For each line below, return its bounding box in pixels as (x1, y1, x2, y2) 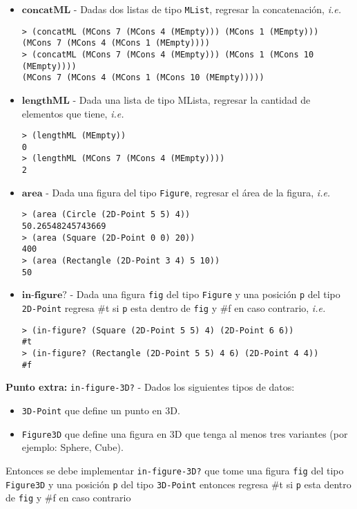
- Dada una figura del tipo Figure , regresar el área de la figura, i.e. (46, 185, 331, 199)
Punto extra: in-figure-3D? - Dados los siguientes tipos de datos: (6, 380, 295, 394)
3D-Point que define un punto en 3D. (21, 402, 180, 417)
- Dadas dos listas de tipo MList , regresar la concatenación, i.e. (73, 2, 341, 16)
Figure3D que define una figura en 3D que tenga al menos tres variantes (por (21, 426, 348, 441)
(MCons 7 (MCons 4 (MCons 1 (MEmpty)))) (21, 38, 210, 48)
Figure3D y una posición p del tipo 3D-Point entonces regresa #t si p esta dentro (6, 476, 351, 491)
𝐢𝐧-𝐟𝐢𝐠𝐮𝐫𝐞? (21, 290, 67, 301)
